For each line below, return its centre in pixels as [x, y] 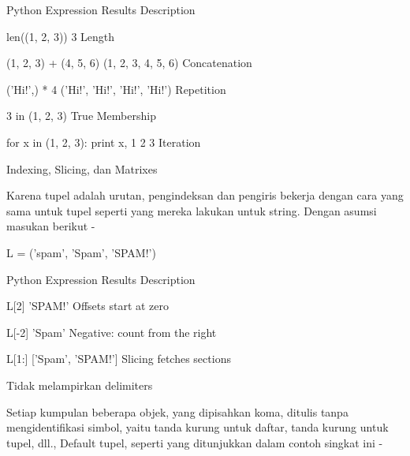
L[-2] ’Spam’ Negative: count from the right [112, 332]
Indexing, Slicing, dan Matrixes [82, 168]
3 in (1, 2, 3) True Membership [81, 116]
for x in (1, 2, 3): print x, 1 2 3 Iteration [104, 142]
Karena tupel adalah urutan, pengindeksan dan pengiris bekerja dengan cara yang [205, 195]
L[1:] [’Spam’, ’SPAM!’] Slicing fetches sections [119, 359]
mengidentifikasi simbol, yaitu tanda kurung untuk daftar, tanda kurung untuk [198, 427]
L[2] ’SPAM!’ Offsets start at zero [88, 306]
